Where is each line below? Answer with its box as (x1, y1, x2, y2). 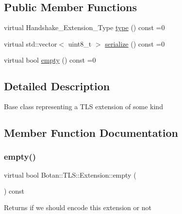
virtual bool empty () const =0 (4, 55, 96, 65)
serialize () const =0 (105, 38, 165, 49)
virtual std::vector (4, 38, 57, 49)
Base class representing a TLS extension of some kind (4, 101, 163, 112)
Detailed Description (4, 79, 110, 94)
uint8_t (68, 38, 92, 49)
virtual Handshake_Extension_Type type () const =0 (4, 22, 165, 33)
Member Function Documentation (4, 125, 179, 140)
